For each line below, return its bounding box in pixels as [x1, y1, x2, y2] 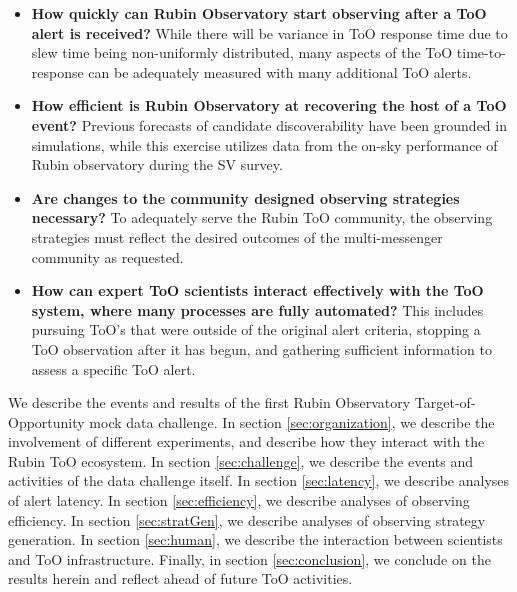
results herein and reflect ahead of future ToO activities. [8, 568, 353, 589]
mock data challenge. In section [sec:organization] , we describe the [89, 411, 495, 432]
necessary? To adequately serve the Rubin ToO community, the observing [31, 207, 493, 228]
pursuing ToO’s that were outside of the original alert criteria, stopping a [31, 319, 481, 340]
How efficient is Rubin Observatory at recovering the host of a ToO [31, 95, 507, 116]
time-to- [456, 42, 506, 63]
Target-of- [414, 392, 476, 413]
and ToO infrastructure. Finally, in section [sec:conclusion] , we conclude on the [8, 548, 491, 569]
